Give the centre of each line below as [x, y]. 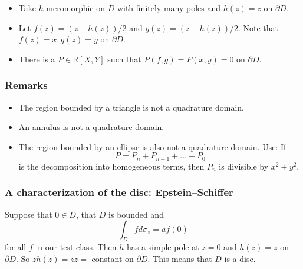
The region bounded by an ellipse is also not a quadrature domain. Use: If [152, 146]
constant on [113, 258]
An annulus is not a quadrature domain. [91, 127]
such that [124, 59]
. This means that [180, 258]
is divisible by [244, 166]
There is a [37, 59]
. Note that [258, 27]
